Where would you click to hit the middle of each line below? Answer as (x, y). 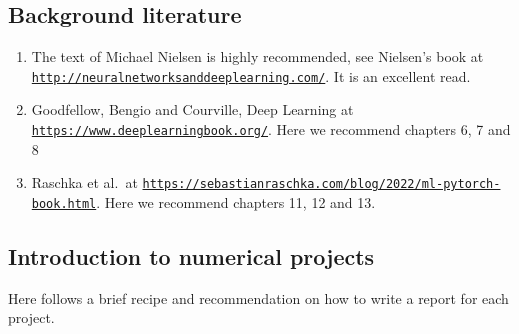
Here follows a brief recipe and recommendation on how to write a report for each (258, 297)
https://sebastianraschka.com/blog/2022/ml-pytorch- (321, 184)
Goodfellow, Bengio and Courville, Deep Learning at (192, 109)
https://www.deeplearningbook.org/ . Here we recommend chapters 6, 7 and (271, 129)
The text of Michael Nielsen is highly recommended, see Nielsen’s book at (257, 56)
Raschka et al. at (84, 182)
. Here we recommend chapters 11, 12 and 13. (236, 201)
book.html (64, 203)
